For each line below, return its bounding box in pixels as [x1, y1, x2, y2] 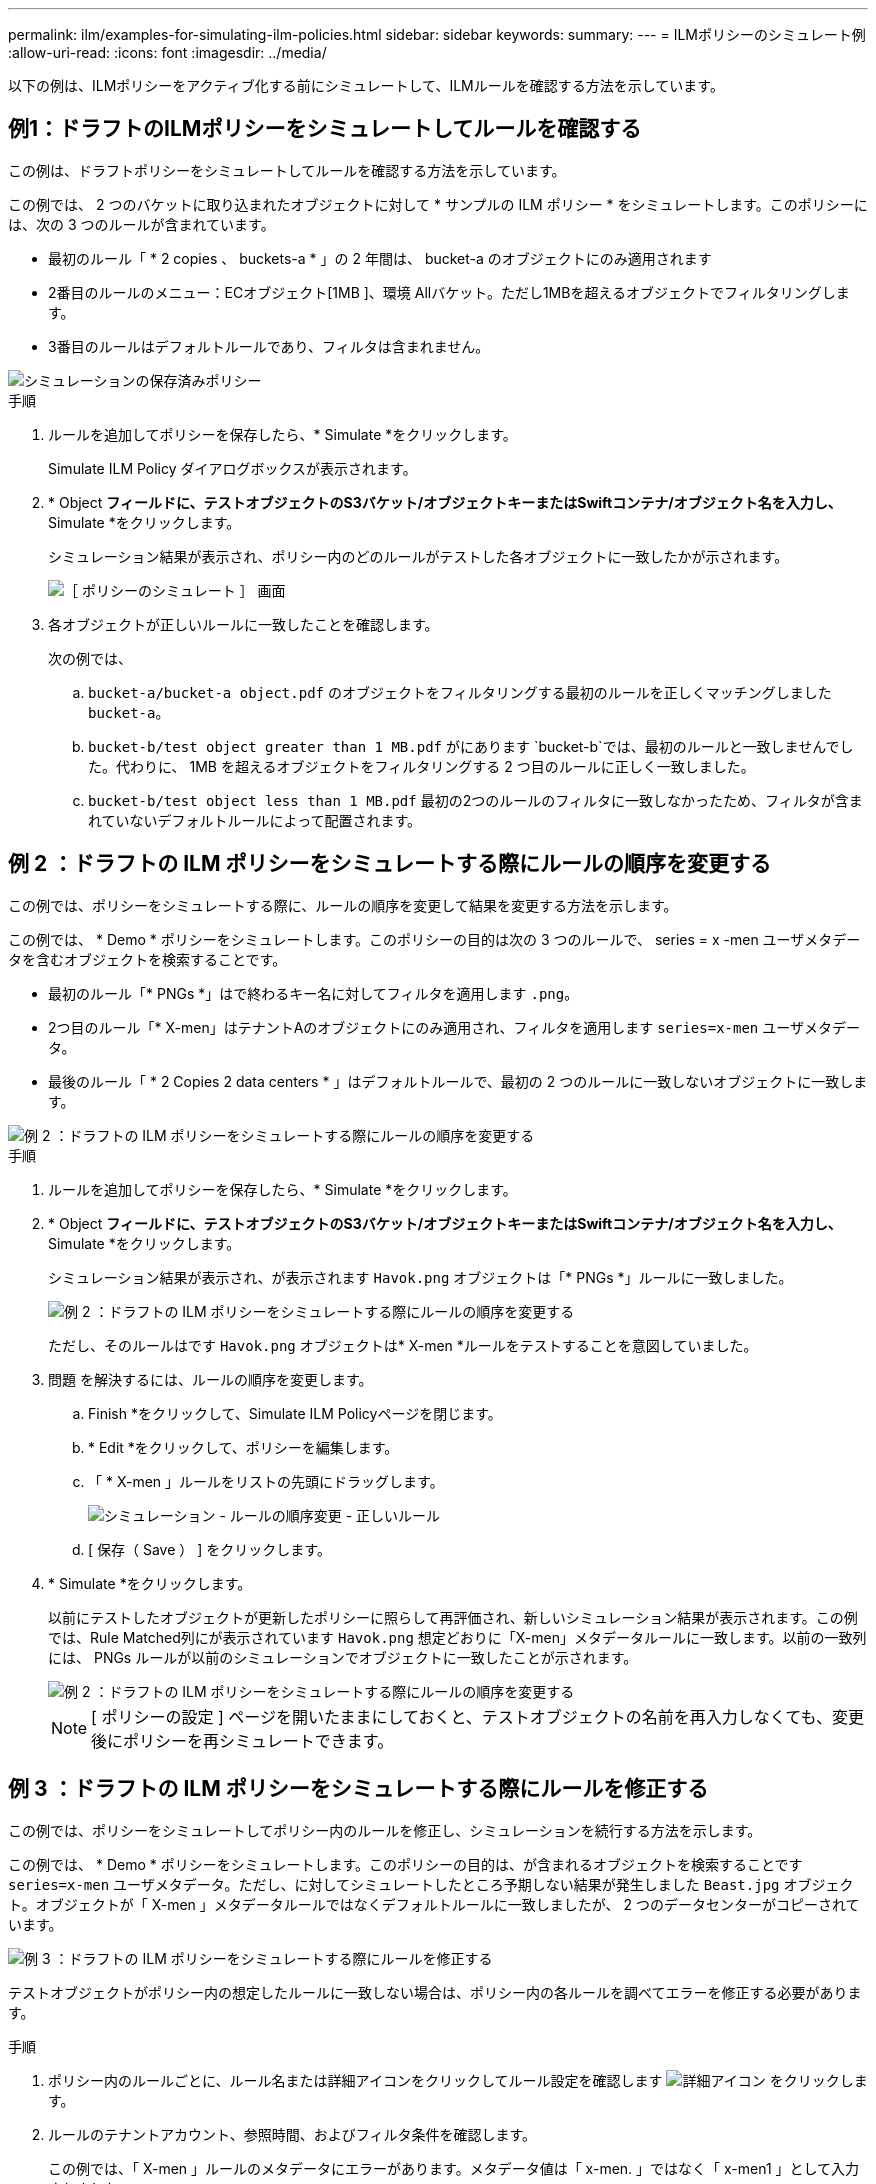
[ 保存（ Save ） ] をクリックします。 [88, 1540, 331, 1558]
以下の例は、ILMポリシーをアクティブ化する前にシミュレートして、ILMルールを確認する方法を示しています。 [8, 77, 724, 94]
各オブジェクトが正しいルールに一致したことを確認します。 [48, 615, 439, 633]
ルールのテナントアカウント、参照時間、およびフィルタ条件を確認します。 [48, 2125, 537, 2143]
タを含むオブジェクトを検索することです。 [8, 950, 287, 968]
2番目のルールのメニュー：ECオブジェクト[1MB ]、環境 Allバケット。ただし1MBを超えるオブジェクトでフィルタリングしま [48, 283, 850, 301]
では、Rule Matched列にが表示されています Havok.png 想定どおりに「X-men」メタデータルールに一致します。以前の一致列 [48, 1628, 867, 1646]
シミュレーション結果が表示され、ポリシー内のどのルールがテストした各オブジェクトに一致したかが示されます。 [48, 547, 789, 565]
